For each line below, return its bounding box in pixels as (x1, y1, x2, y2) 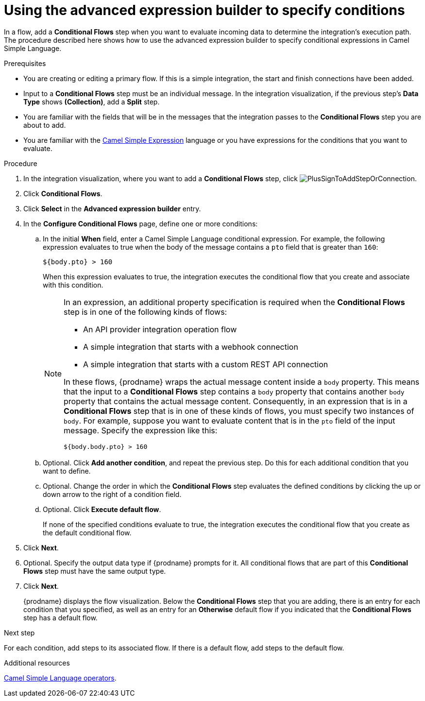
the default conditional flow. (43, 528, 132, 537)
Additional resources (4, 658, 70, 667)
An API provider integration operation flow (83, 324, 237, 334)
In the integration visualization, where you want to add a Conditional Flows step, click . (23, 174, 417, 183)
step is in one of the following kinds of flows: (64, 307, 227, 317)
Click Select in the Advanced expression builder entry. (23, 204, 201, 213)
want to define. (43, 466, 91, 475)
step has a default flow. (23, 613, 98, 622)
